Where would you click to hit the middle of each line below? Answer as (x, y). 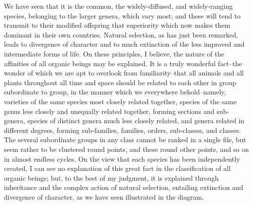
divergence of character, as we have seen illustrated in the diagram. (104, 196)
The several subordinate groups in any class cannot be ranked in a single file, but (125, 140)
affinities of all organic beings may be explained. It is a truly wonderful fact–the (123, 63)
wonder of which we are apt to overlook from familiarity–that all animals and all (124, 73)
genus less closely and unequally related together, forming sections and (109, 111)
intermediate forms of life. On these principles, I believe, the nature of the (114, 53)
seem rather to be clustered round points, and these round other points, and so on (126, 149)
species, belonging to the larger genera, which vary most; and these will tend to (122, 15)
